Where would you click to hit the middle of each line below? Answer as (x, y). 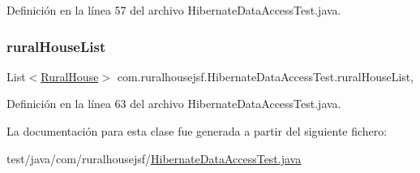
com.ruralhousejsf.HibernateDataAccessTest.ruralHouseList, (266, 76)
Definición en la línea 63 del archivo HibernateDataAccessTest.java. (174, 104)
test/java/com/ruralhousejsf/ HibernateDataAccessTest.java (154, 158)
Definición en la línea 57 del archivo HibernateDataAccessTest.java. (174, 10)
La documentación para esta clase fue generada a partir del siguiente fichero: (197, 131)
